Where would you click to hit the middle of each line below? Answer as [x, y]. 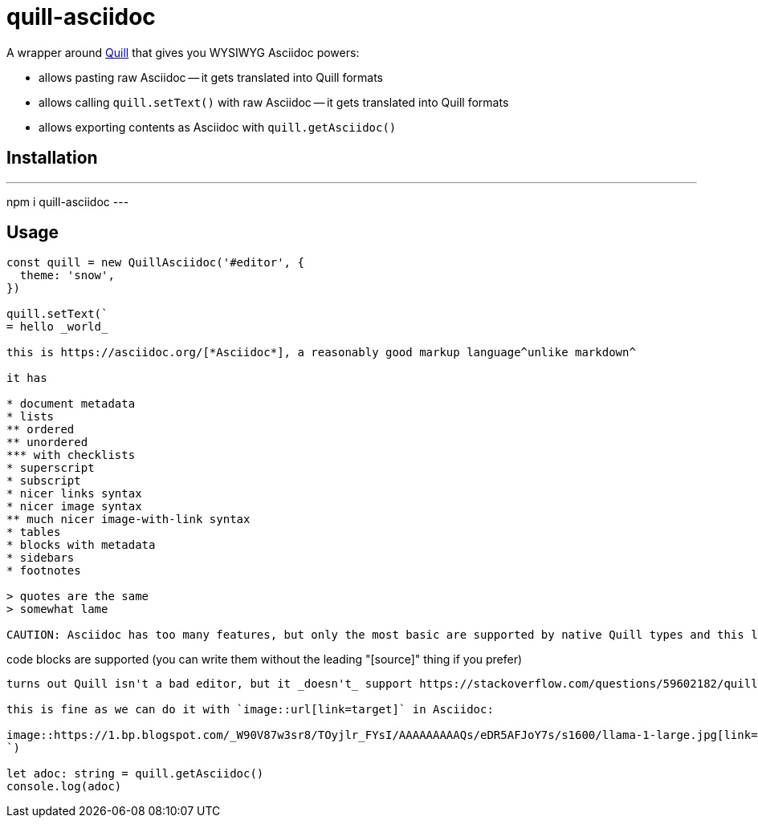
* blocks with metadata [81, 545]
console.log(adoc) [64, 787]
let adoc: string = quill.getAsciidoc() [135, 774]
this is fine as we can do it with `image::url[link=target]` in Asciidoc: [250, 710]
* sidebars [41, 558]
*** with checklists [71, 455]
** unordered [47, 442]
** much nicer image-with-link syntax [128, 520]
